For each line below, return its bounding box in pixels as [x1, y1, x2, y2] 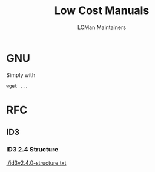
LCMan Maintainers [77, 24, 126, 31]
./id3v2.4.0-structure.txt [6, 159, 67, 167]
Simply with [6, 71, 36, 79]
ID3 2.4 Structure [6, 145, 59, 154]
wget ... [6, 83, 28, 89]
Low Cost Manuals [54, 4, 150, 18]
